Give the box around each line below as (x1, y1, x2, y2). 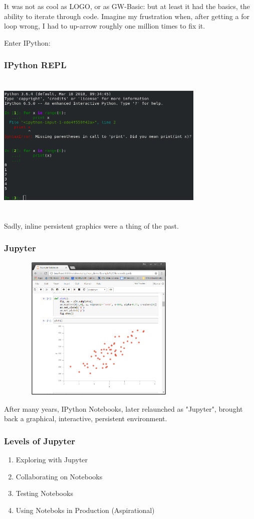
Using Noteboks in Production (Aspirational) (16, 504, 155, 515)
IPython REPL (4, 59, 67, 71)
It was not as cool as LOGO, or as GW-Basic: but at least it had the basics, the (4, 1, 250, 11)
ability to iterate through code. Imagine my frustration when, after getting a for (4, 11, 249, 21)
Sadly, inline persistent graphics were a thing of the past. (4, 220, 179, 231)
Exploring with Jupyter (16, 454, 88, 465)
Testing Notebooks (16, 488, 73, 498)
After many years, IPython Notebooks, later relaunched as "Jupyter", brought (4, 403, 243, 414)
